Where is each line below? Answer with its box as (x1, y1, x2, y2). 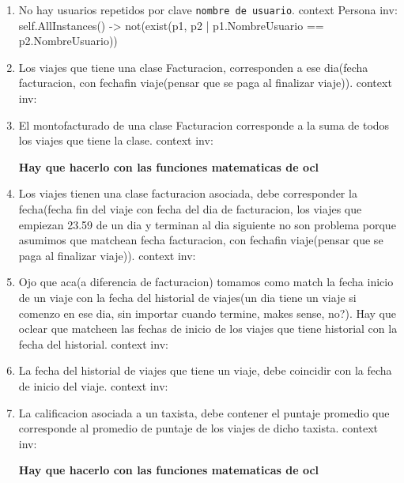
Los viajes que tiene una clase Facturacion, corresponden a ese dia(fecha (18, 58, 368, 75)
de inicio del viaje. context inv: (18, 377, 168, 394)
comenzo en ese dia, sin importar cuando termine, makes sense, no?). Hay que (18, 304, 397, 321)
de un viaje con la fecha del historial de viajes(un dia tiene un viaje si (18, 289, 357, 305)
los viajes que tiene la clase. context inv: (18, 132, 213, 149)
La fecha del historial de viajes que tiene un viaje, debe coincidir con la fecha (18, 362, 392, 379)
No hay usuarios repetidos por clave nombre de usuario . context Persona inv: (18, 2, 398, 17)
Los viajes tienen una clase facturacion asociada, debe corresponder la (18, 185, 357, 202)
